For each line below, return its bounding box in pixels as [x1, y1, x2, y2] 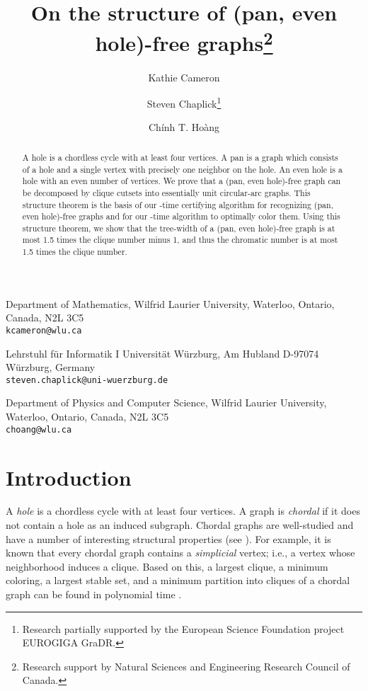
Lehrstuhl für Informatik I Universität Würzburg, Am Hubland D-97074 [6, 345, 319, 360]
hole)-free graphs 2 [95, 25, 273, 57]
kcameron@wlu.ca [6, 325, 82, 336]
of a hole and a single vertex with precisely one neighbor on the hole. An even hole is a [22, 163, 343, 175]
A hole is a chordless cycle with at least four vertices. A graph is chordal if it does [6, 503, 360, 518]
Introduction [6, 462, 132, 491]
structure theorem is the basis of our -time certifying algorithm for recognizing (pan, [22, 198, 333, 210]
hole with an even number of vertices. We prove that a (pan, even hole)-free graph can [22, 175, 341, 187]
